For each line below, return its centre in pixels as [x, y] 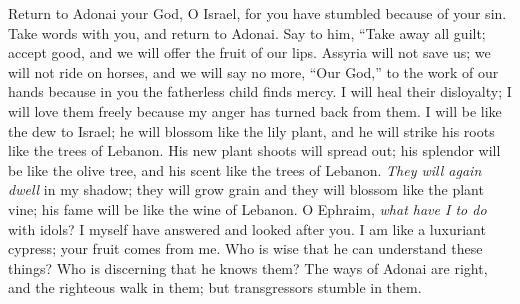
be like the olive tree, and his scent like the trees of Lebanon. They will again [245, 169]
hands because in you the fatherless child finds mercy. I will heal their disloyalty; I [260, 91]
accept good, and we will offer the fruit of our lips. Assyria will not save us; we [249, 52]
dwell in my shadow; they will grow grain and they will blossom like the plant [246, 189]
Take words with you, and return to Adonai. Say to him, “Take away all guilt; [247, 32]
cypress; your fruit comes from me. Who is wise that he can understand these [245, 248]
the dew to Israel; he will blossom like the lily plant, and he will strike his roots [251, 130]
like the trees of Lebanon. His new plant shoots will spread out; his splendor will [254, 150]
